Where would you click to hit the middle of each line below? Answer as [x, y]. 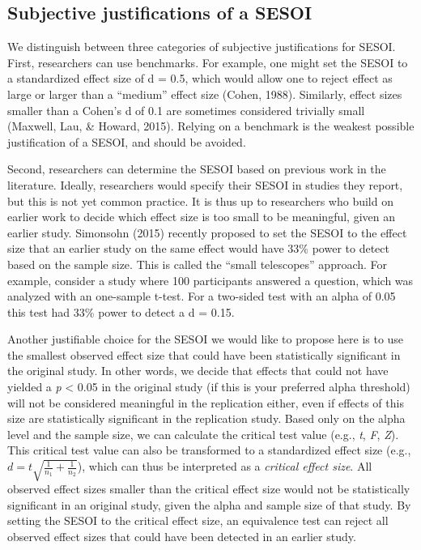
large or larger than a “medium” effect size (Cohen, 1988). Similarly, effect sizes [205, 94]
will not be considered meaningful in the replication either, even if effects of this [206, 402]
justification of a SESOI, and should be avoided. [127, 141]
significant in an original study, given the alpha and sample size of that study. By [209, 504]
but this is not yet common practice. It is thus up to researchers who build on [200, 200]
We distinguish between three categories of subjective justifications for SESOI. [202, 47]
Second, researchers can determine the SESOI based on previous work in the [197, 169]
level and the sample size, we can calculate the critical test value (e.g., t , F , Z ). [203, 434]
